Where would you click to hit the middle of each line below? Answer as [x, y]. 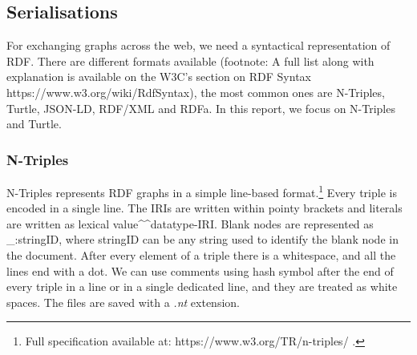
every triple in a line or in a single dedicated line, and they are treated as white [202, 286]
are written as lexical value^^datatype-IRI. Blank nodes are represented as [190, 223]
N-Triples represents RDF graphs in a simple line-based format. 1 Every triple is [202, 191]
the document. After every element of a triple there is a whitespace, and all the [201, 255]
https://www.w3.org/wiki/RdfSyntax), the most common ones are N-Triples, [196, 92]
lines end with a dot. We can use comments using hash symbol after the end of [200, 270]
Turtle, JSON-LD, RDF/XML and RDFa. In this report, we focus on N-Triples [201, 108]
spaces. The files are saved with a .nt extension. [123, 302]
